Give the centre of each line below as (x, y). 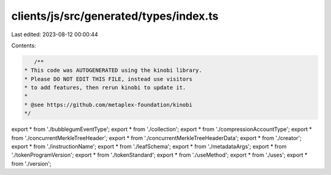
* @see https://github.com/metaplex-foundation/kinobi (108, 105)
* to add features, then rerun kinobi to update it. (105, 88)
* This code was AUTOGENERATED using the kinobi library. (113, 70)
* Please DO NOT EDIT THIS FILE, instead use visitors (108, 79)
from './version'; (31, 163)
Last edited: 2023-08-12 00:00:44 (55, 34)
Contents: (24, 45)
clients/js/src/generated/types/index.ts (115, 16)
